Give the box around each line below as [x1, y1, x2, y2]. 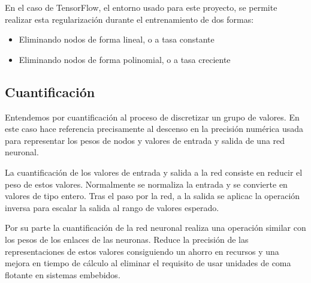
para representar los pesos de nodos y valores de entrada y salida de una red [5, 134, 285, 146]
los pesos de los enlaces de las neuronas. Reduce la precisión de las [5, 233, 249, 245]
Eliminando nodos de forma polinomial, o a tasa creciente [19, 53, 231, 65]
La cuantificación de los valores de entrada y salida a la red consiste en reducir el [5, 165, 303, 178]
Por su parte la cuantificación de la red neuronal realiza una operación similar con [5, 221, 306, 234]
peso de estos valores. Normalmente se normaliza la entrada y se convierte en [5, 177, 288, 190]
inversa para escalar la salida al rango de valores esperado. [5, 201, 219, 213]
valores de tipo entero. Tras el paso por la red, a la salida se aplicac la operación [5, 189, 300, 202]
